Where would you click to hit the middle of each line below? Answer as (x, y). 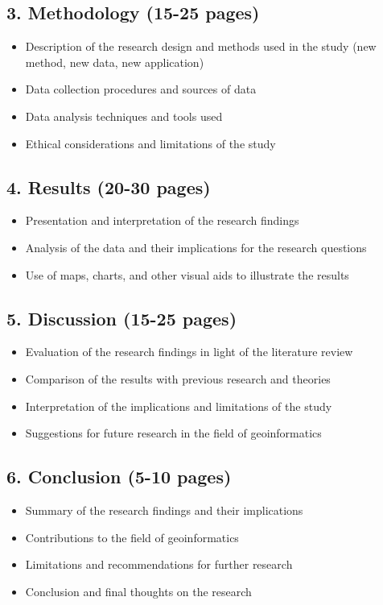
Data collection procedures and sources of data (141, 89)
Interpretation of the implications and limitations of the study (179, 406)
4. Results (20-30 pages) (109, 186)
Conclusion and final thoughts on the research (138, 591)
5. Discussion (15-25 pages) (122, 318)
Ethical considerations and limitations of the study (150, 143)
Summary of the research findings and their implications (164, 510)
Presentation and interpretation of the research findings (162, 220)
